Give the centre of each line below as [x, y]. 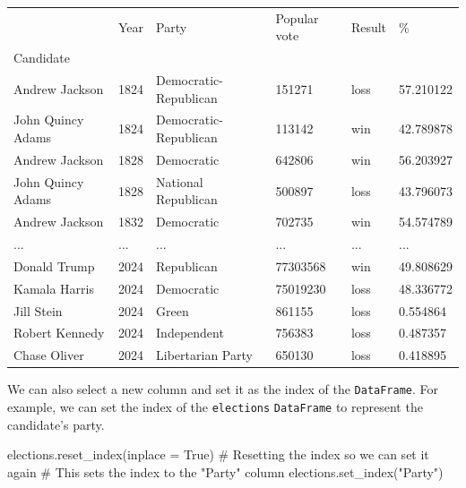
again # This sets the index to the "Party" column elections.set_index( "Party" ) [225, 471]
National [180, 181]
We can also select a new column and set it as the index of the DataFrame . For [223, 389]
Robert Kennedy [59, 333]
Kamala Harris [54, 288]
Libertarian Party [204, 355]
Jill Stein [38, 310]
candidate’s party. [56, 424]
